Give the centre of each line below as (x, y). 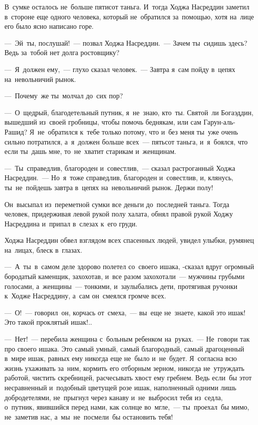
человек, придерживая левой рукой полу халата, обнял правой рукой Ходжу (119, 214)
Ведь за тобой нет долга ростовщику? (62, 52)
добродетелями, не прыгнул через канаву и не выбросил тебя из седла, (114, 397)
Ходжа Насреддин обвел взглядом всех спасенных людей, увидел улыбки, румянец (129, 240)
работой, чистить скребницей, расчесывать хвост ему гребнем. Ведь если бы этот (128, 378)
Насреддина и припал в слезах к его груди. (71, 223)
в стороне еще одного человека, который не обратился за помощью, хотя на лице (129, 16)
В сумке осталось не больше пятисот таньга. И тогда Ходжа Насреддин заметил (127, 6)
